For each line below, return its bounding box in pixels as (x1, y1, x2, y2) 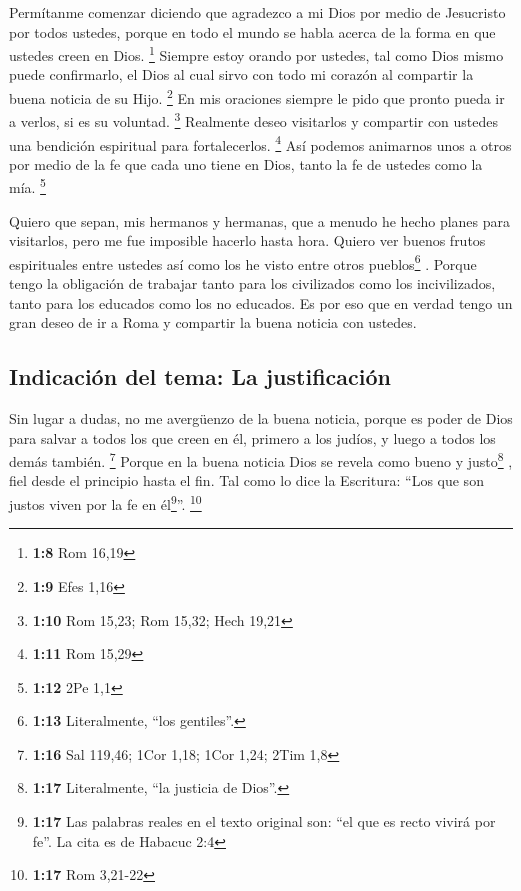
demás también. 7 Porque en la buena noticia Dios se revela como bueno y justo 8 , (9, 448, 513, 471)
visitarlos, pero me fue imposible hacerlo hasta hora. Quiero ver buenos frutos (9, 230, 486, 251)
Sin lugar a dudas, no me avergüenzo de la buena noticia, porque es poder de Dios (9, 408, 513, 429)
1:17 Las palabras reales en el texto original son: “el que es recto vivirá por (32, 811, 496, 832)
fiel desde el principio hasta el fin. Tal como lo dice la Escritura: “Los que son (9, 470, 484, 491)
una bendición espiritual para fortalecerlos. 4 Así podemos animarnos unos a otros (9, 131, 512, 155)
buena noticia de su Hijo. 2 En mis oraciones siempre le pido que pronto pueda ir (9, 85, 505, 108)
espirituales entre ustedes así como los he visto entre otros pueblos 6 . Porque (9, 250, 477, 274)
